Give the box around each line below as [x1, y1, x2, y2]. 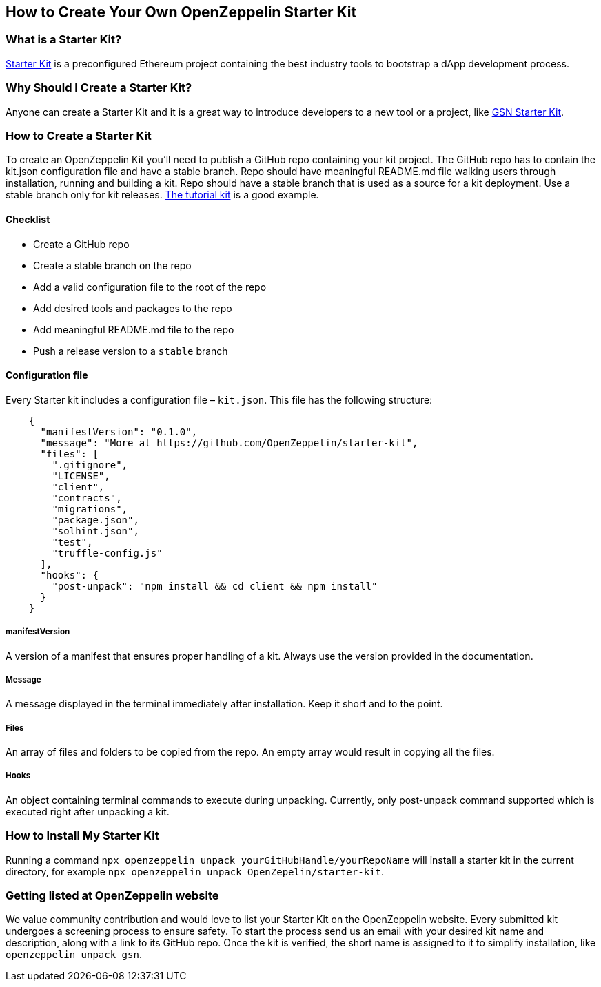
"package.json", [52, 514, 139, 526]
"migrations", [52, 503, 128, 515]
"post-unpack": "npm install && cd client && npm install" [52, 580, 378, 592]
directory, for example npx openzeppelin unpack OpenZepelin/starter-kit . [6, 865, 384, 877]
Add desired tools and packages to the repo [33, 302, 232, 314]
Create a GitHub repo [33, 238, 130, 250]
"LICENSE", [52, 470, 110, 481]
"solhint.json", [52, 525, 139, 537]
